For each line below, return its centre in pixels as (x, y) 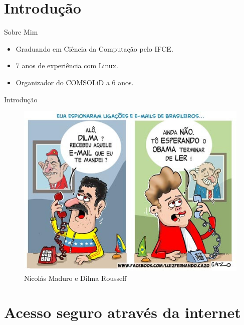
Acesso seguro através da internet (123, 312)
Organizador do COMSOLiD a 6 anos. (75, 82)
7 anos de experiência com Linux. (67, 65)
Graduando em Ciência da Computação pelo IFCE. (94, 48)
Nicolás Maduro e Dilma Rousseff (75, 278)
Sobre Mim (21, 32)
